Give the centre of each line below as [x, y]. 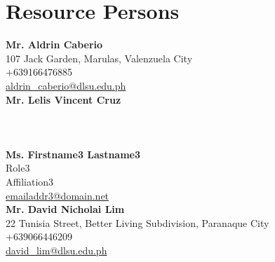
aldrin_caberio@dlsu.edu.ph [66, 85]
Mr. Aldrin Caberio [54, 44]
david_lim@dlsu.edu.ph [56, 250]
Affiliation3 [30, 182]
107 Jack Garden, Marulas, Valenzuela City [99, 58]
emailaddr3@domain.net [58, 195]
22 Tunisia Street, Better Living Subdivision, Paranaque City [137, 222]
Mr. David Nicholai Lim [65, 209]
